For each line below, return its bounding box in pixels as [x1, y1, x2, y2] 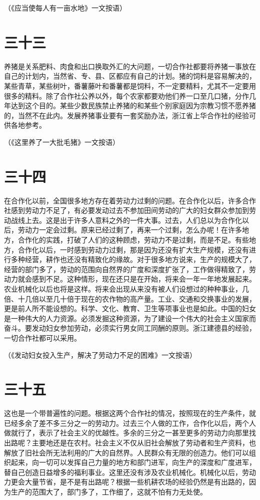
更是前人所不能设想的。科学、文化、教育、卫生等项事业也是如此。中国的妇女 [4, 303, 256, 314]
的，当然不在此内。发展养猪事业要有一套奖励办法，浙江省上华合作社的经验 [4, 110, 249, 120]
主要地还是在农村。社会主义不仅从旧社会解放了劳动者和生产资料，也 [31, 437, 256, 447]
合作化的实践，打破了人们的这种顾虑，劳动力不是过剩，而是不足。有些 [17, 234, 249, 244]
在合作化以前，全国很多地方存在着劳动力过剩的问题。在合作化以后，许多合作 [4, 195, 256, 205]
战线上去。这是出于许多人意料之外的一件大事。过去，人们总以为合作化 [10, 214, 242, 225]
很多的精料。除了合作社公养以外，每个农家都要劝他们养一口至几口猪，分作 [4, 90, 249, 101]
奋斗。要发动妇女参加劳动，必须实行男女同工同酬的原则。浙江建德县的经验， [4, 323, 256, 333]
